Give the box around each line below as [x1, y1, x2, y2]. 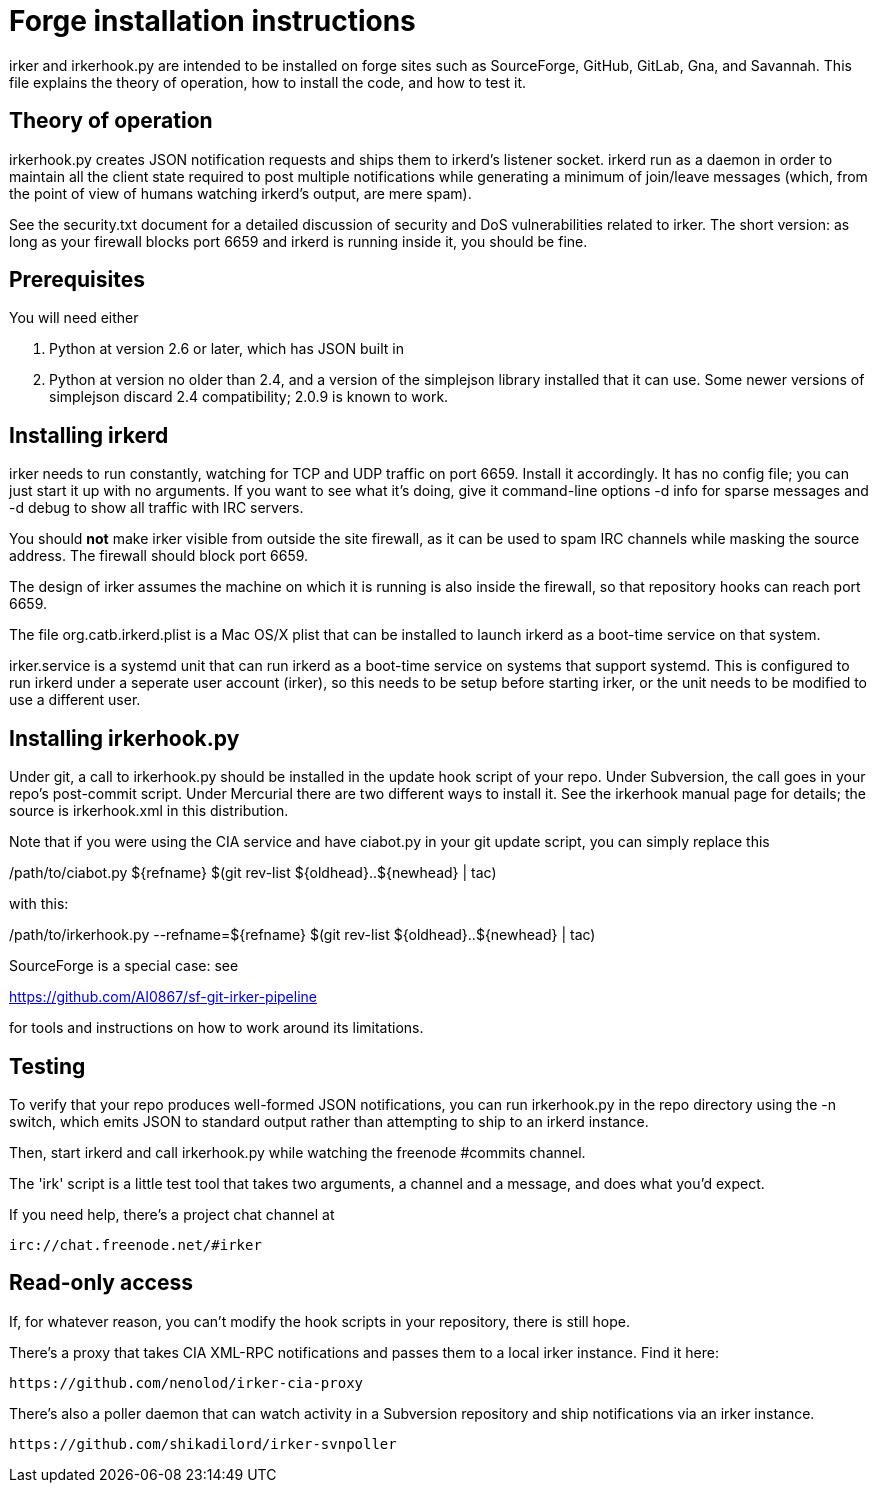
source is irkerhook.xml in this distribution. [9, 802, 289, 820]
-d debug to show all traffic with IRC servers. [9, 499, 304, 517]
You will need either [9, 309, 139, 327]
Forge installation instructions [9, 4, 416, 38]
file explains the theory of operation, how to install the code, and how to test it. [9, 73, 527, 91]
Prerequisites [9, 267, 145, 293]
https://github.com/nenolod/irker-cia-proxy [9, 1374, 364, 1391]
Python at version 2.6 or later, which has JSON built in [49, 340, 404, 358]
